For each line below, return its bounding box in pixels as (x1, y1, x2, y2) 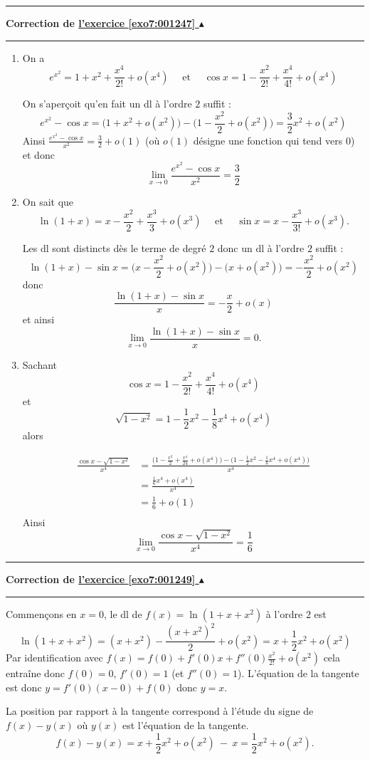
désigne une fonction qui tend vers (193, 132, 343, 147)
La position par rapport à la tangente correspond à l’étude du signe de (6, 703, 314, 718)
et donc (22, 147, 55, 162)
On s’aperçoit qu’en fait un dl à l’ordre (22, 96, 192, 111)
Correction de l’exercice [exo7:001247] (6, 16, 196, 30)
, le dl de (103, 606, 142, 621)
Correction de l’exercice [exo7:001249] (6, 572, 196, 587)
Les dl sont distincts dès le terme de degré (22, 240, 206, 255)
